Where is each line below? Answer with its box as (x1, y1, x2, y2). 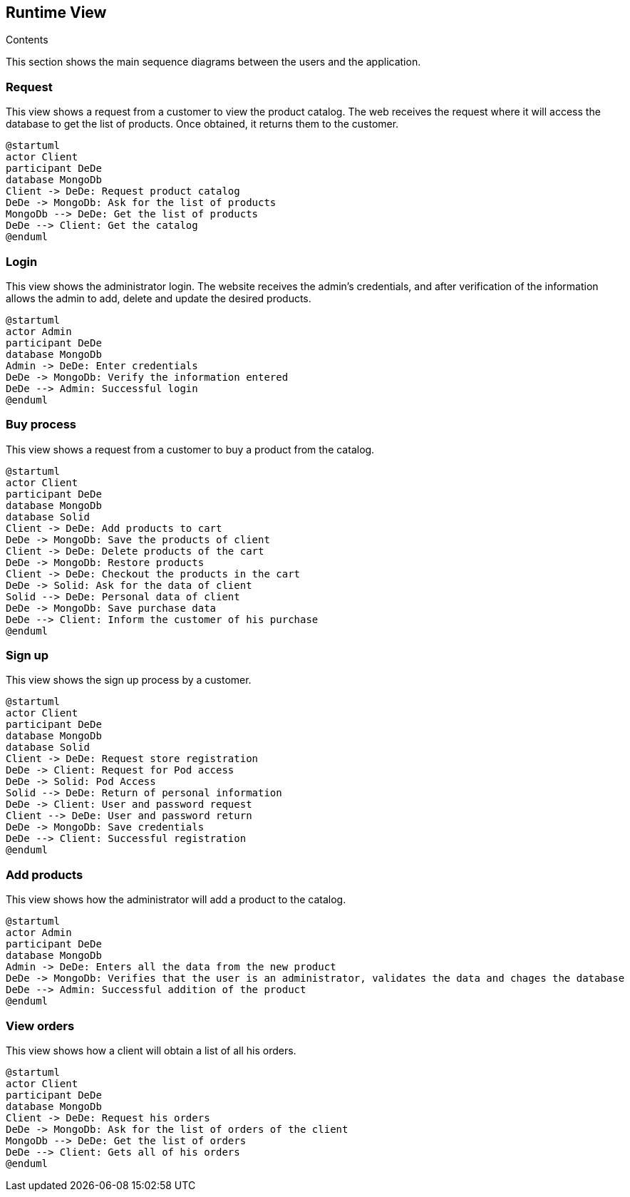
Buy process (6, 417, 77, 432)
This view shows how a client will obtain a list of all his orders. (6, 1044, 296, 1057)
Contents (6, 34, 48, 46)
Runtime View (6, 4, 107, 21)
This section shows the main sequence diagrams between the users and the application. (6, 56, 421, 68)
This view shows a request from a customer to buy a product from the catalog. (6, 443, 375, 456)
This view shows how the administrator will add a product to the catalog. (6, 893, 346, 906)
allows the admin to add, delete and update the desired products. (6, 292, 311, 304)
